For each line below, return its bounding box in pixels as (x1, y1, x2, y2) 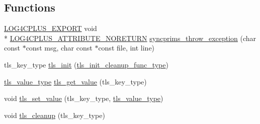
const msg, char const (26, 42, 93, 53)
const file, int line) (98, 42, 155, 53)
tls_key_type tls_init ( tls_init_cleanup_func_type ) (4, 59, 168, 69)
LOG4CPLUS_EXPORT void (4, 23, 97, 33)
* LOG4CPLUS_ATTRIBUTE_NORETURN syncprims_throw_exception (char (4, 32, 256, 43)
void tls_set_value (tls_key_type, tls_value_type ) (4, 93, 163, 103)
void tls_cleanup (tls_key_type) (4, 109, 105, 120)
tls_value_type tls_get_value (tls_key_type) (4, 76, 147, 86)
